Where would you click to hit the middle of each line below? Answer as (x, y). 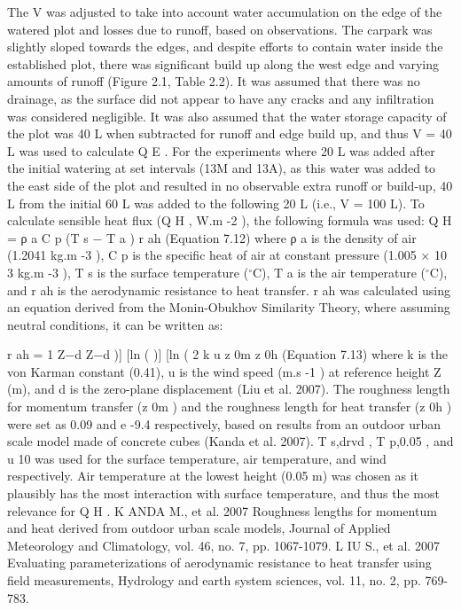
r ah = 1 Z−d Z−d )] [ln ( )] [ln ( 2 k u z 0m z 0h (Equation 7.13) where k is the (227, 354)
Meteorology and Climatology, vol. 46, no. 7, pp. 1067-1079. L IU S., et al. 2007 (223, 545)
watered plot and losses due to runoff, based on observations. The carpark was (220, 29)
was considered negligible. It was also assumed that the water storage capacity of (227, 116)
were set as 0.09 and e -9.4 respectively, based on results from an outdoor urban (224, 423)
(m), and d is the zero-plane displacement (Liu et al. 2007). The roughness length (229, 389)
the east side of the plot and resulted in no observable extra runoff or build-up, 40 (230, 185)
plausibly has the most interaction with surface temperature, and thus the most (223, 493)
